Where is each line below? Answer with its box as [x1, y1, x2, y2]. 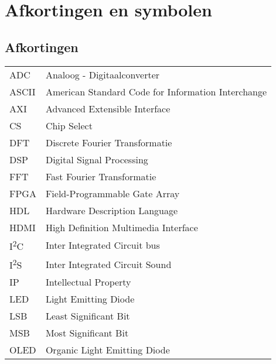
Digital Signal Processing [45, 152, 148, 166]
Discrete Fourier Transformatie [45, 135, 172, 149]
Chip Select [45, 118, 93, 132]
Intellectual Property [45, 275, 131, 289]
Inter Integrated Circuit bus [45, 238, 160, 252]
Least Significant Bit [45, 309, 130, 323]
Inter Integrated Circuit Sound [45, 257, 172, 271]
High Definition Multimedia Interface [45, 220, 198, 234]
